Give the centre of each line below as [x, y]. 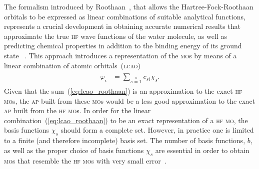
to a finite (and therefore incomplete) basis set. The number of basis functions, [125, 140]
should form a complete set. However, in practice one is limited [157, 130]
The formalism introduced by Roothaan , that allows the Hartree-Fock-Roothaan [129, 6]
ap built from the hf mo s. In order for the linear [77, 110]
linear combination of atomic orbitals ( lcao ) [72, 65]
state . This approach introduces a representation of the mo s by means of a [120, 55]
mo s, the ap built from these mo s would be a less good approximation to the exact [130, 100]
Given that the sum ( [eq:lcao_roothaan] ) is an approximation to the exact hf [123, 90]
